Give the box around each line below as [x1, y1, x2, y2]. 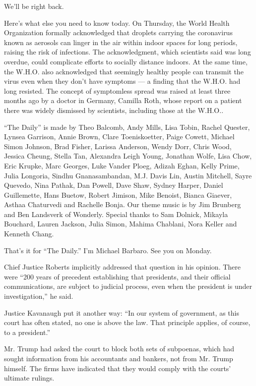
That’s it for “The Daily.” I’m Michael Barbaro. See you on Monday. [4, 245, 212, 255]
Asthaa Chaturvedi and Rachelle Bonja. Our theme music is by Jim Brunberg [4, 199, 241, 210]
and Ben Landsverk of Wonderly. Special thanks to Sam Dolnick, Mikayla [4, 209, 228, 219]
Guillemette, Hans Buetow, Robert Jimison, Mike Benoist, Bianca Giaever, [4, 189, 232, 200]
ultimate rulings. [4, 373, 55, 383]
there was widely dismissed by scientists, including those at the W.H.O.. [4, 105, 224, 115]
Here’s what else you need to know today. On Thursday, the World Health [4, 17, 230, 28]
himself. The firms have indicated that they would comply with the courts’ [4, 363, 231, 373]
